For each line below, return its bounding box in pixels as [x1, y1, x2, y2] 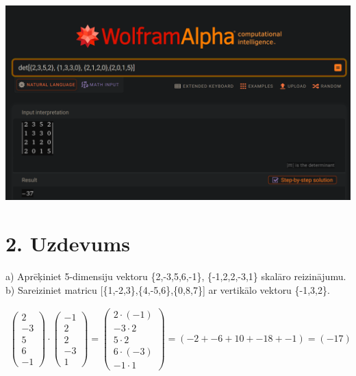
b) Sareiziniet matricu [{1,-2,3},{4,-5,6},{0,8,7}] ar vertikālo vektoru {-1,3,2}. [5, 282, 330, 297]
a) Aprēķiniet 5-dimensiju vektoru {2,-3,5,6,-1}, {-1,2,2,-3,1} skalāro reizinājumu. [5, 269, 346, 284]
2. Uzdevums [5, 229, 130, 258]
